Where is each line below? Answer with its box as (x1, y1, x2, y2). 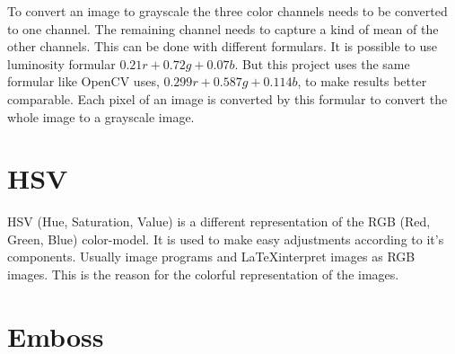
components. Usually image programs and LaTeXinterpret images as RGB (7, 247, 416, 266)
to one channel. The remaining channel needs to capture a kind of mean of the (7, 19, 439, 38)
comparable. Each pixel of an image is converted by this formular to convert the (7, 89, 448, 108)
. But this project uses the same (234, 54, 410, 73)
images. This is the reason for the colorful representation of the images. (7, 265, 399, 284)
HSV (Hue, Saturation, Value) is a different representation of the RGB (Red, (7, 212, 431, 231)
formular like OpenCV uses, (7, 72, 160, 91)
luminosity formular (7, 54, 116, 73)
